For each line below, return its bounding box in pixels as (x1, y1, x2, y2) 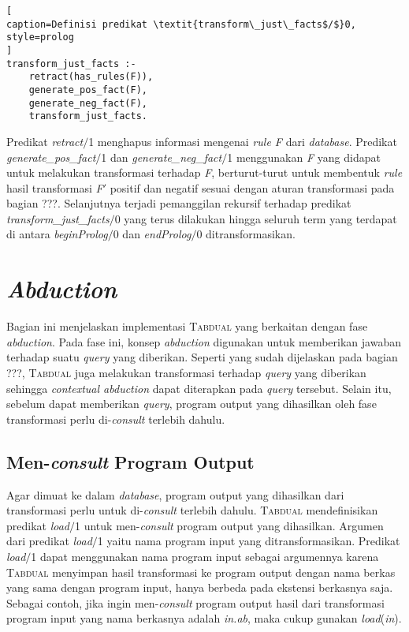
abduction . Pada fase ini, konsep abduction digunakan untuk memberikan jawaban (6, 333, 401, 350)
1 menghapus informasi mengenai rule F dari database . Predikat (88, 133, 397, 149)
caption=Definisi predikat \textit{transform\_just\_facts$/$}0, (6, 18, 356, 30)
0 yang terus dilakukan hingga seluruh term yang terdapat (114, 210, 397, 226)
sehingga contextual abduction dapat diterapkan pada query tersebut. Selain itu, (6, 380, 392, 396)
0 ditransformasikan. (196, 226, 296, 242)
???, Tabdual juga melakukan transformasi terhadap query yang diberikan (6, 364, 366, 380)
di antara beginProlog (6, 226, 108, 242)
